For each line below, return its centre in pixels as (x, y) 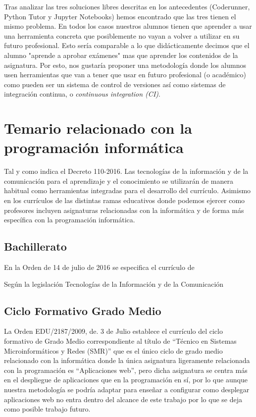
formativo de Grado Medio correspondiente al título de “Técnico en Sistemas (120, 341)
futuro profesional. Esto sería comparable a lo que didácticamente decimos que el (127, 45)
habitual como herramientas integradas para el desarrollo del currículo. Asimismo (128, 190)
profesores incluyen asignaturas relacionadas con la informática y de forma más (124, 210)
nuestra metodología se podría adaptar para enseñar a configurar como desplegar (127, 389)
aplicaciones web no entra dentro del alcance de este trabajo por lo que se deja (123, 399)
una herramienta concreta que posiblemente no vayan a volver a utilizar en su (122, 35)
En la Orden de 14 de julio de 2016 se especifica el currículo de (99, 267)
